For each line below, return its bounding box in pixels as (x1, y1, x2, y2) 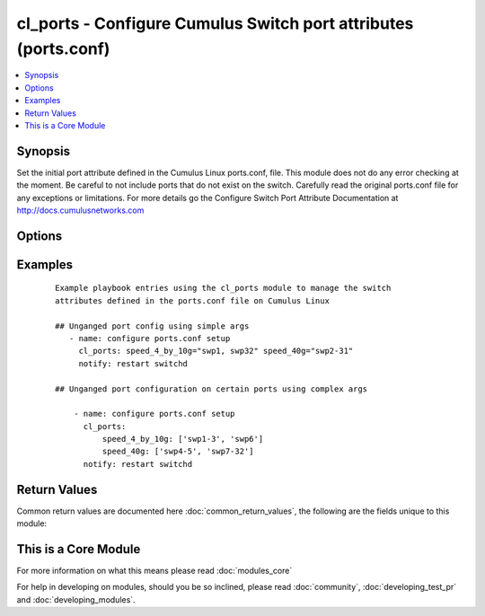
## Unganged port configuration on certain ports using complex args (55, 383, 368, 394)
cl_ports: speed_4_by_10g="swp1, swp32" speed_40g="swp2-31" (78, 346, 354, 356)
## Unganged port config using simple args (55, 321, 250, 331)
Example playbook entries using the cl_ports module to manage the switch (55, 283, 392, 294)
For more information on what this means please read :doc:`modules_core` (16, 566, 293, 576)
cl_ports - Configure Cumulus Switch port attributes (16, 13, 414, 33)
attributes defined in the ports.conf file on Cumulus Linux (55, 295, 330, 305)
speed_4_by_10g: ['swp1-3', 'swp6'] (101, 434, 264, 444)
